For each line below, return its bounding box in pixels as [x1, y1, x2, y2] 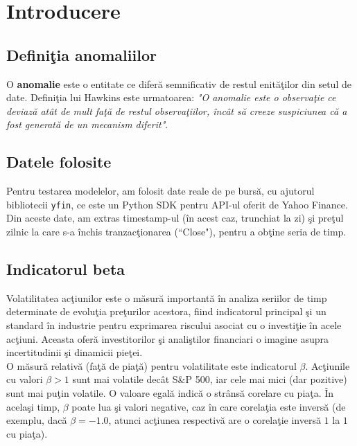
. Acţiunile [305, 358, 350, 373]
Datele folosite [6, 151, 112, 172]
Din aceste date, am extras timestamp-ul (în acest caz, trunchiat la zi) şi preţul [6, 211, 344, 225]
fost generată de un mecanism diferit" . [6, 117, 168, 132]
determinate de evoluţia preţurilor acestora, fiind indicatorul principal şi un [6, 304, 326, 319]
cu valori [6, 372, 43, 386]
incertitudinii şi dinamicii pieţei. [6, 345, 143, 359]
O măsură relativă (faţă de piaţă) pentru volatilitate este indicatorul [6, 358, 297, 373]
